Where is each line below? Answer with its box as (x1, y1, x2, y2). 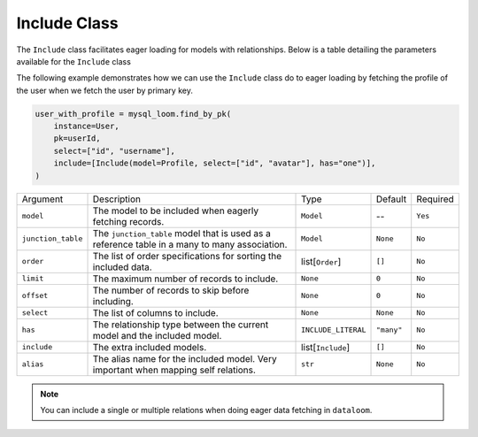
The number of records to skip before (92, 284, 250, 296)
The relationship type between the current (92, 318, 269, 331)
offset (21, 291, 49, 301)
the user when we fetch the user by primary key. (16, 85, 194, 96)
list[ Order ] (301, 255, 342, 267)
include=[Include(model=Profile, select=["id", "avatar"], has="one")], (53, 158, 376, 168)
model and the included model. (92, 329, 222, 341)
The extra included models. (92, 341, 207, 353)
